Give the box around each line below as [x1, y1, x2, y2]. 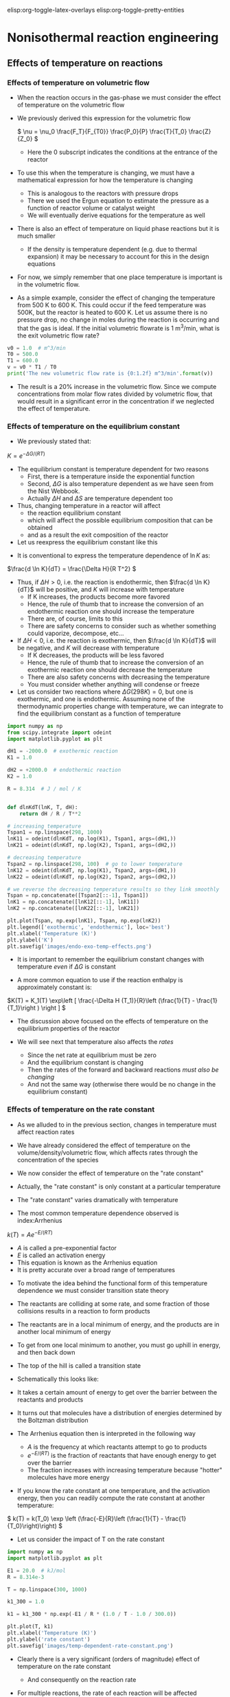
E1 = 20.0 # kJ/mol [7, 1567, 67, 1574]
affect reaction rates [16, 1127, 75, 1136]
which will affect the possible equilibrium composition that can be [27, 515, 213, 524]
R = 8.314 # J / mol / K [7, 785, 81, 792]
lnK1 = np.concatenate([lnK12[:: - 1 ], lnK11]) [7, 898, 139, 906]
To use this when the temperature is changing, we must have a [16, 168, 195, 177]
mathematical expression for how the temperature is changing [16, 175, 194, 184]
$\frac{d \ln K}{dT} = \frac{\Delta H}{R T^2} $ [7, 564, 137, 573]
